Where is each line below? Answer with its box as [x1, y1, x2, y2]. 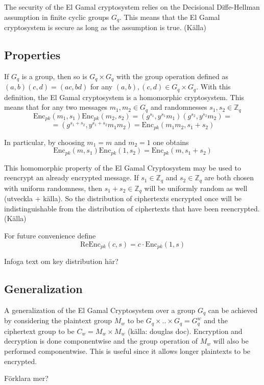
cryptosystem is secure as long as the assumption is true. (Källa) [4, 22, 206, 33]
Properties [4, 47, 61, 63]
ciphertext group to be [4, 325, 75, 336]
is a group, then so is [21, 70, 87, 81]
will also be [213, 335, 249, 346]
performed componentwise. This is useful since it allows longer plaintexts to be [4, 345, 251, 356]
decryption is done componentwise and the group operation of [4, 335, 198, 346]
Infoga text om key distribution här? [4, 256, 118, 267]
